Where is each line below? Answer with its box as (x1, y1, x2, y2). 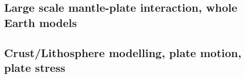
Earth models (4, 14, 77, 30)
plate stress (4, 59, 66, 75)
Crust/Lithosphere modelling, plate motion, (4, 44, 241, 60)
